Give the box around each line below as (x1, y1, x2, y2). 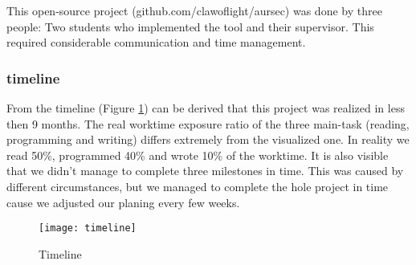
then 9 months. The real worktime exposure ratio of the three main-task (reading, (6, 115, 410, 132)
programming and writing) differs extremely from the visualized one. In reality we (6, 131, 410, 148)
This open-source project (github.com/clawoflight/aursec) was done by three (6, 2, 382, 18)
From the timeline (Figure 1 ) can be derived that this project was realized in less (6, 100, 405, 116)
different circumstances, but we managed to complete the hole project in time (6, 177, 389, 194)
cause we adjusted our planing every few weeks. (6, 194, 240, 210)
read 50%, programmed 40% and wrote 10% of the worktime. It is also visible (6, 146, 389, 163)
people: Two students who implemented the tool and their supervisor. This (6, 18, 374, 35)
